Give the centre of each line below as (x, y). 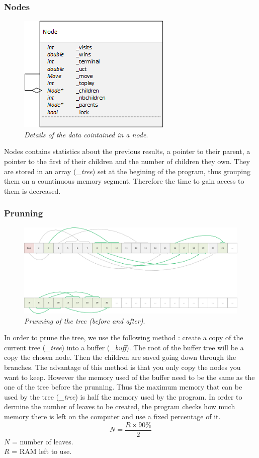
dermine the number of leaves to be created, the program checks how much (120, 406)
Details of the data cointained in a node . (86, 134)
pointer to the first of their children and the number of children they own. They (127, 161)
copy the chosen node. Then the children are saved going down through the (120, 357)
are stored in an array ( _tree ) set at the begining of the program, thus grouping (127, 171)
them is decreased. (32, 190)
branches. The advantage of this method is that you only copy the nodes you (122, 367)
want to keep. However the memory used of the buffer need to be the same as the (129, 377)
